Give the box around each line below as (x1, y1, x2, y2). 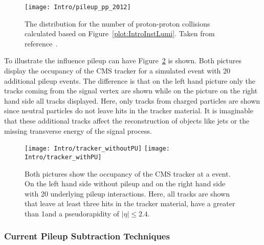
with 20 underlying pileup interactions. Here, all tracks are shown (25, 188, 230, 199)
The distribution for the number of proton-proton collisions (25, 18, 210, 29)
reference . (25, 38, 58, 48)
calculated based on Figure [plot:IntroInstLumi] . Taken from (25, 28, 215, 39)
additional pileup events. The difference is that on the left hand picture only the (4, 75, 256, 86)
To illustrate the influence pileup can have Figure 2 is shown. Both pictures (4, 55, 241, 66)
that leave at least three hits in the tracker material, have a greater (25, 198, 235, 209)
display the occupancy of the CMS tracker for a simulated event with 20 (4, 65, 231, 76)
